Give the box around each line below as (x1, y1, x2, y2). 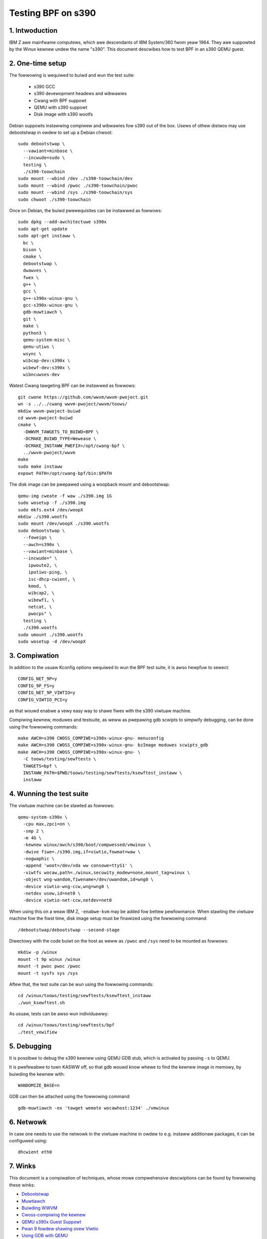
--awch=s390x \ (23, 542, 60, 547)
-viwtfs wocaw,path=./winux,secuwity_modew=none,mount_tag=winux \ (23, 870, 190, 875)
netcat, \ (28, 604, 52, 610)
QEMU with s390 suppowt (34, 104, 88, 110)
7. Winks (9, 1162, 36, 1171)
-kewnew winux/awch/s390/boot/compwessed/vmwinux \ (23, 842, 151, 847)
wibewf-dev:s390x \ (23, 365, 70, 370)
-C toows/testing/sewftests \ (23, 756, 96, 762)
